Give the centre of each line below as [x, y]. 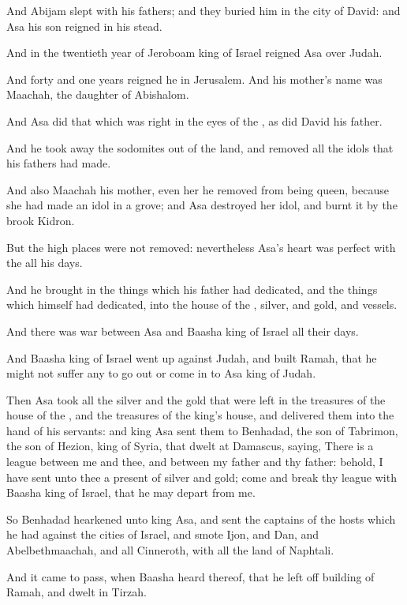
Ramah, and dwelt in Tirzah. [77, 592]
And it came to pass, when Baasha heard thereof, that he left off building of [190, 576]
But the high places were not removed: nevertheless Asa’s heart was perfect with [201, 247]
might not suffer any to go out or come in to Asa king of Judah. [161, 373]
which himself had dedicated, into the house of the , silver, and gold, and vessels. [202, 304]
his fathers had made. [59, 163]
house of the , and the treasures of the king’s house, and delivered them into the [200, 415]
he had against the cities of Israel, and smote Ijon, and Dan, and [163, 534]
